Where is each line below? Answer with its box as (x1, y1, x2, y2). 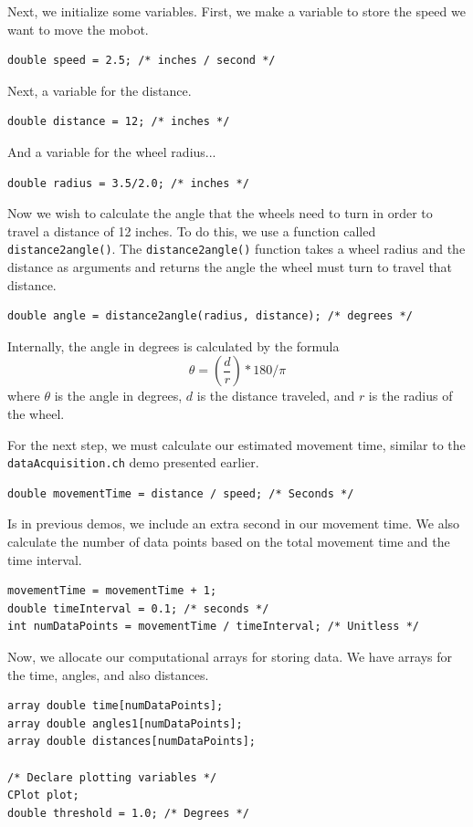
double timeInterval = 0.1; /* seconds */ (7, 602, 269, 615)
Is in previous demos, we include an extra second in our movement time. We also (7, 514, 460, 533)
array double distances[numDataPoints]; (7, 735, 257, 748)
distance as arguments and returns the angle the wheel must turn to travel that (7, 257, 453, 276)
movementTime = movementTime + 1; (7, 584, 217, 598)
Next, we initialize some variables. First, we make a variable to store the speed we (7, 2, 466, 20)
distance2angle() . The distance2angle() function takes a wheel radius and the (7, 239, 466, 258)
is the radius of (368, 386, 453, 405)
